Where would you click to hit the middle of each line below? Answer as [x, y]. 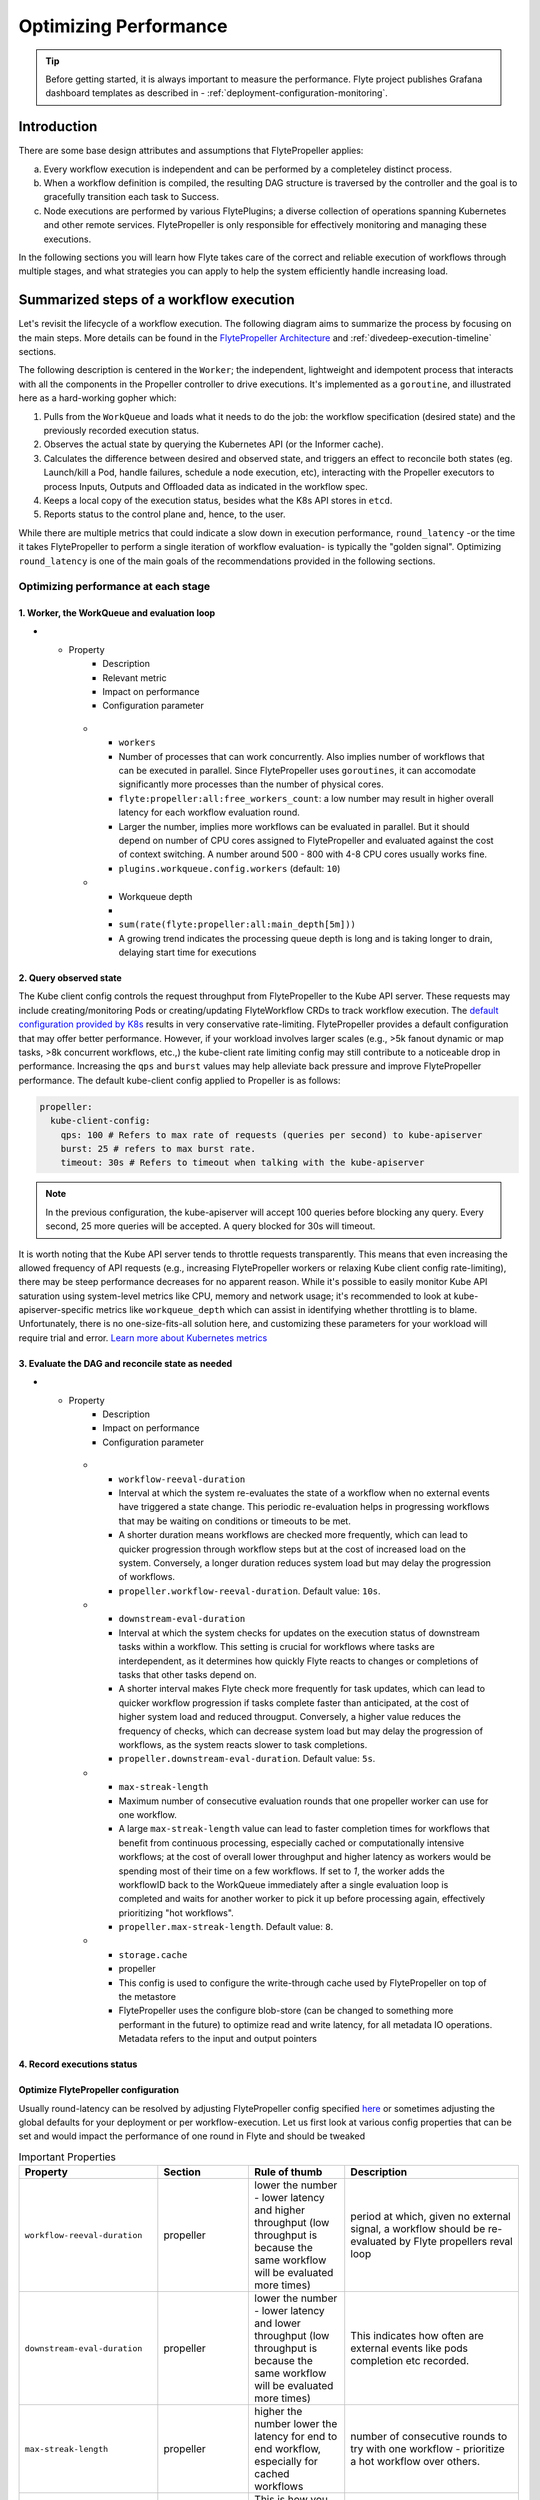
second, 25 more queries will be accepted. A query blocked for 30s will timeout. [210, 1226]
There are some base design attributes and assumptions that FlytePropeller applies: [191, 151]
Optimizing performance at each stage [114, 587]
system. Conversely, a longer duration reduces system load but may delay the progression [305, 1562]
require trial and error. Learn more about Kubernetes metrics [143, 1337]
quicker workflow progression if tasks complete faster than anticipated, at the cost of [294, 1702]
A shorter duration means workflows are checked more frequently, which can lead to [293, 1535]
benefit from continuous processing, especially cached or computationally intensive [291, 1842]
